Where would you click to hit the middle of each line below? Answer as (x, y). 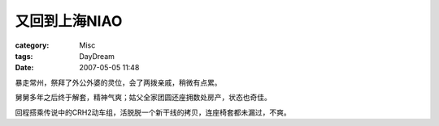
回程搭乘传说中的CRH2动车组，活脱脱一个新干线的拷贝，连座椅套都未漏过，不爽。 (153, 112)
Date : (24, 68)
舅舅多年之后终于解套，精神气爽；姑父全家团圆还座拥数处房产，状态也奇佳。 (143, 98)
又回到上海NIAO (69, 21)
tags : (24, 56)
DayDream (97, 56)
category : (32, 45)
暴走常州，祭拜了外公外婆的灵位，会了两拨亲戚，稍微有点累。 (118, 82)
